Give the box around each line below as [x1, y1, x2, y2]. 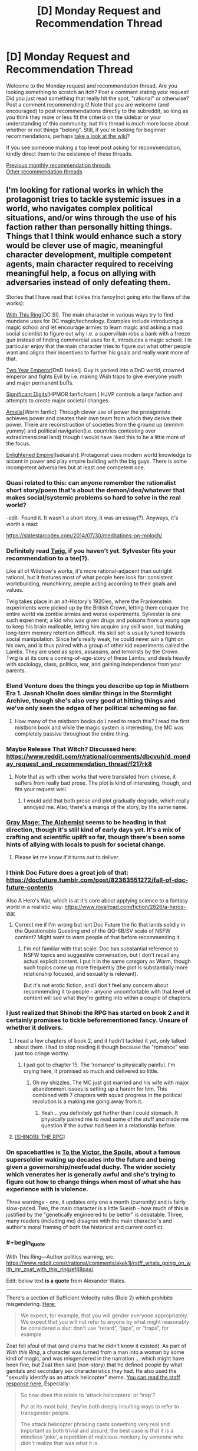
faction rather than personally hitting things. [6, 222, 173, 232]
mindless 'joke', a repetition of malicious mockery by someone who [20, 1433, 184, 1440]
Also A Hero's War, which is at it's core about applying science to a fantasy [6, 897, 189, 904]
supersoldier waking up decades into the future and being [6, 1155, 176, 1163]
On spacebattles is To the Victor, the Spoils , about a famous [6, 1148, 181, 1156]
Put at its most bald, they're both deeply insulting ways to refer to [20, 1402, 180, 1410]
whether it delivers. [6, 1024, 64, 1032]
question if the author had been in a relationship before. [41, 1121, 177, 1128]
